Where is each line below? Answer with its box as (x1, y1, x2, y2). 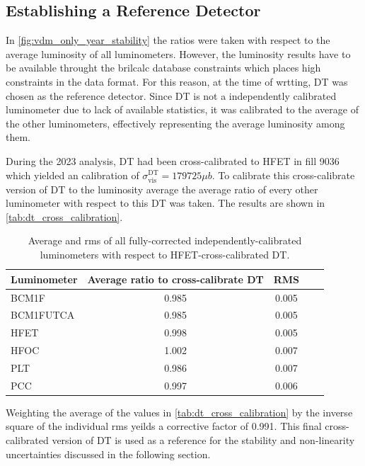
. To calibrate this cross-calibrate (212, 167, 355, 182)
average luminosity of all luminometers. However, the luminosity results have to (6, 46, 351, 61)
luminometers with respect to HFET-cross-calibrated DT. (40, 247, 290, 262)
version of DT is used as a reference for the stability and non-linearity (52, 433, 355, 448)
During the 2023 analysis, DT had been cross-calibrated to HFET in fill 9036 (6, 153, 340, 168)
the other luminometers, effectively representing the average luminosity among (6, 115, 345, 130)
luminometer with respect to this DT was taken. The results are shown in (6, 195, 325, 210)
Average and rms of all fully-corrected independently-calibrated (28, 233, 302, 248)
